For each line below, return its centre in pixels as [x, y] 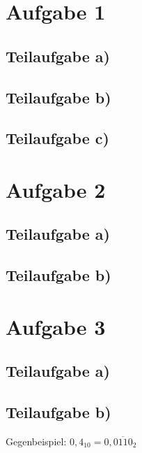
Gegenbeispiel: [36, 441]
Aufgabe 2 [56, 189]
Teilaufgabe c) [57, 138]
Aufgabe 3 [56, 326]
